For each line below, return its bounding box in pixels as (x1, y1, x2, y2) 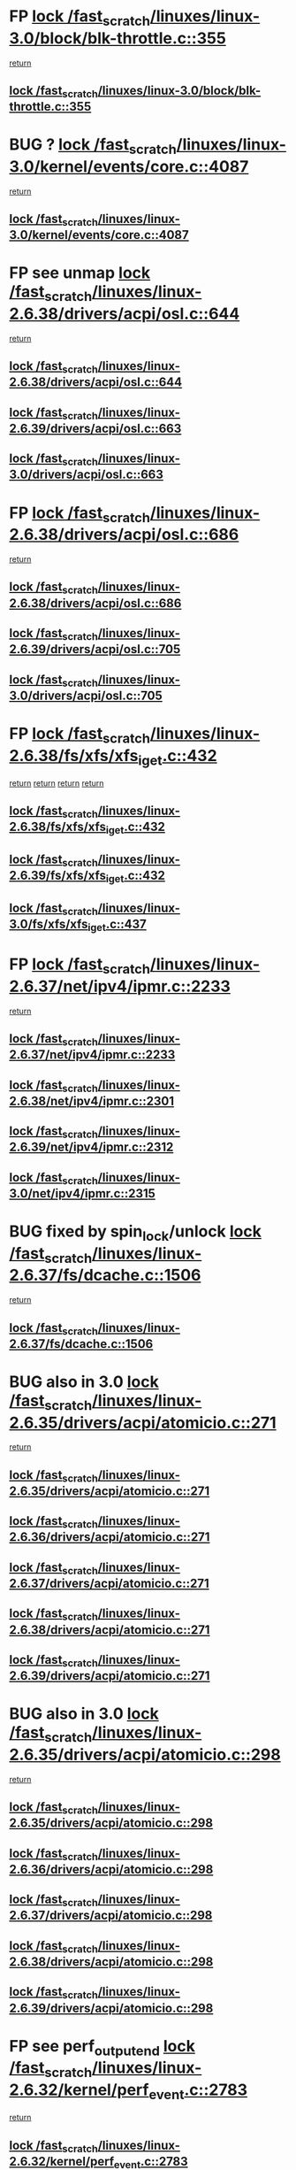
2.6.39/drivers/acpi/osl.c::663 (9, 420, 182, 435)
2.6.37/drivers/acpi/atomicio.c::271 (9, 1575, 209, 1590)
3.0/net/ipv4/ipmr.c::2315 (9, 1186, 156, 1201)
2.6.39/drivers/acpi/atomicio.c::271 (9, 1668, 210, 1683)
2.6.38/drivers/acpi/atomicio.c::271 (9, 1622, 210, 1637)
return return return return (9, 777, 104, 789)
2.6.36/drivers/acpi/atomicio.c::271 (9, 1529, 210, 1545)
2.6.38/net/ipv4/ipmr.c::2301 (9, 1093, 175, 1108)
